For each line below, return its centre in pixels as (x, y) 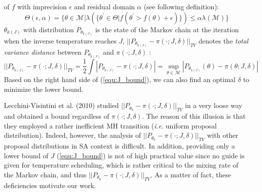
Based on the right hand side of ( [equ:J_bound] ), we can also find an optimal (120, 79)
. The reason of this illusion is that (194, 116)
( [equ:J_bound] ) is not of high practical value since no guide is (151, 155)
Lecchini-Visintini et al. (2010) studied (61, 105)
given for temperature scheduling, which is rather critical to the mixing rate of (121, 165)
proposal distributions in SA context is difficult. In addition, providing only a (120, 146)
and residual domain (104, 6)
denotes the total (223, 40)
